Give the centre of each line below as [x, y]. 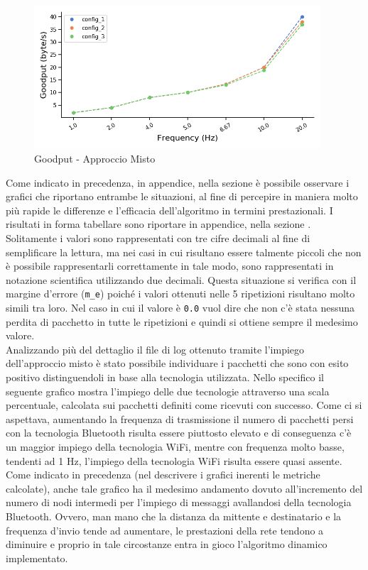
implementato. [37, 558]
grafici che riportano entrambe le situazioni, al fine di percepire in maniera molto [182, 196]
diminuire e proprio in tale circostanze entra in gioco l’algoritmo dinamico [167, 544]
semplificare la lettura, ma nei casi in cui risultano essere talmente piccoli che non [184, 252]
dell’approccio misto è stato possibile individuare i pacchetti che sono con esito [177, 363]
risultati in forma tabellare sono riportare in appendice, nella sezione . [158, 224]
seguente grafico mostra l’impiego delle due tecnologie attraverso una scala [168, 391]
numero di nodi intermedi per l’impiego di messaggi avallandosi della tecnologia [179, 502]
